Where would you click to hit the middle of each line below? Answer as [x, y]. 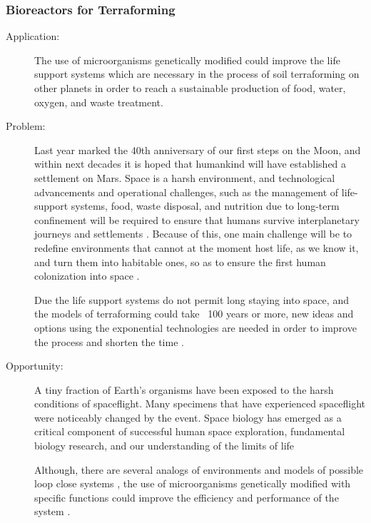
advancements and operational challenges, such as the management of [187, 192]
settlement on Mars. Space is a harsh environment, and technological [185, 177]
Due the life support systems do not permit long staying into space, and [192, 299]
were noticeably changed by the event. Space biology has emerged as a [188, 417]
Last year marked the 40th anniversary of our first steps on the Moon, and [198, 149]
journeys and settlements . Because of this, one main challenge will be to [193, 234]
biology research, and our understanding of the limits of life [164, 446]
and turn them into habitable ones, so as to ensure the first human [180, 261]
